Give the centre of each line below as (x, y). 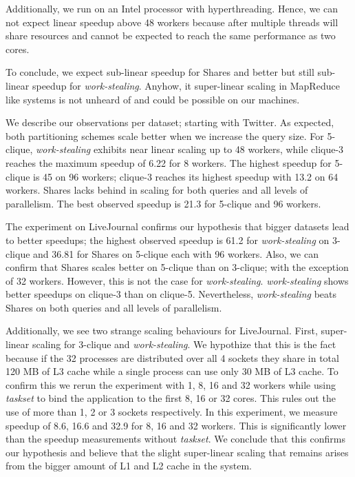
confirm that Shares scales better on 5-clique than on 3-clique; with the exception (177, 267)
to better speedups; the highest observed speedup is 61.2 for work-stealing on (168, 240)
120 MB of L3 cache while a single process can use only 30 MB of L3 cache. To (172, 371)
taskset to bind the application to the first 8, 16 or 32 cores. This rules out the (171, 398)
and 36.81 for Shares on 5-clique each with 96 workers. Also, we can (176, 253)
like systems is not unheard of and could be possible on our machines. (153, 99)
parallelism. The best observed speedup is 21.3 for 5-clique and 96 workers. (163, 203)
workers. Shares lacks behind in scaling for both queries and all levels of (157, 190)
